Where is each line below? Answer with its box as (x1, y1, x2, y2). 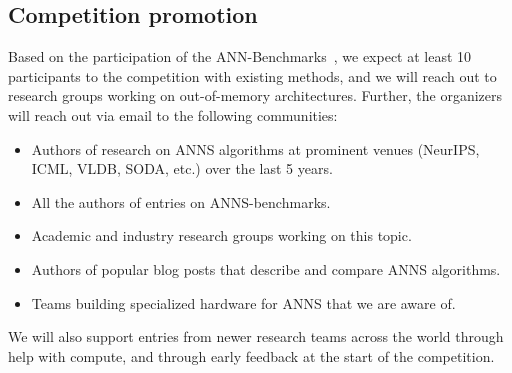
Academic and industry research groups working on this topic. (31, 225, 412, 246)
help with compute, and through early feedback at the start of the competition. (8, 345, 495, 366)
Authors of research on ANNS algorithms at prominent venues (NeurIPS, (31, 138, 480, 159)
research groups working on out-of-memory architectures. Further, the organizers (8, 85, 503, 106)
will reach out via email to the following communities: (8, 104, 338, 125)
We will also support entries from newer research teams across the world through (8, 326, 504, 347)
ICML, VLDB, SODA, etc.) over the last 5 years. (31, 158, 333, 179)
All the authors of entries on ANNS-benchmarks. (31, 191, 331, 212)
